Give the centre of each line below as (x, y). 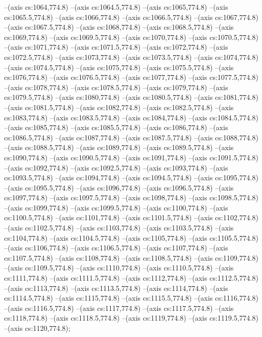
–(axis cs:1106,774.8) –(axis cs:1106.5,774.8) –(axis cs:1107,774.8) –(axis (116, 248)
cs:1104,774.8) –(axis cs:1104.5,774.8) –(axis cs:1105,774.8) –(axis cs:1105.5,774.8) (131, 237)
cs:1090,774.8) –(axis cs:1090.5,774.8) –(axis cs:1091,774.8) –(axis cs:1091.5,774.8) (131, 157)
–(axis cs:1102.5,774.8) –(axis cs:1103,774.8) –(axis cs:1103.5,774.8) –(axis (119, 228)
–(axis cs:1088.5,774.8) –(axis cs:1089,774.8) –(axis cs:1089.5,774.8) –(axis (119, 147)
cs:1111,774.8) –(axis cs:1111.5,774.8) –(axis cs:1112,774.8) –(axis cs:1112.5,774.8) (131, 278)
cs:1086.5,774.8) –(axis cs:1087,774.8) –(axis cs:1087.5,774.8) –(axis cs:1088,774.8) (131, 137)
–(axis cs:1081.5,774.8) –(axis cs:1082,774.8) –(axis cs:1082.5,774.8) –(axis (119, 107)
